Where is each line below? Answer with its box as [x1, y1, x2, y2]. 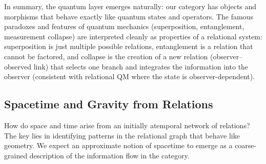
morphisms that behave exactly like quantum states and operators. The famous [4, 11, 253, 21]
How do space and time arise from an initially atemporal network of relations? [4, 120, 250, 130]
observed [4, 61, 32, 72]
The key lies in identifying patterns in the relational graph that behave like [4, 130, 240, 140]
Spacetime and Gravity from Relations [4, 96, 213, 112]
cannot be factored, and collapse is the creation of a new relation [4, 51, 208, 61]
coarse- [235, 140, 257, 151]
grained [4, 150, 28, 160]
